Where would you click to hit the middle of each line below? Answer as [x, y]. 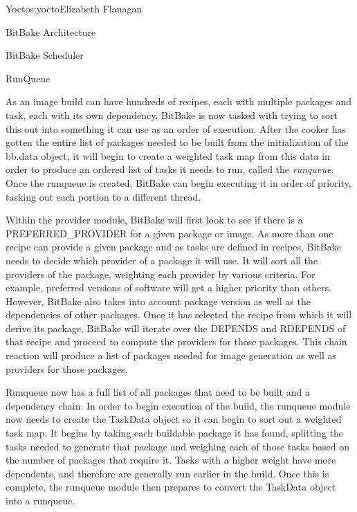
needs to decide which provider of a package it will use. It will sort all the [162, 260]
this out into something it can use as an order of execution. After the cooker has [176, 128]
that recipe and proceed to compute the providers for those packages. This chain [176, 341]
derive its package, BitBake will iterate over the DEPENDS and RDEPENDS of [176, 328]
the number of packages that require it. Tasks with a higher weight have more [171, 460]
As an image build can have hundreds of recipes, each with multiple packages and [179, 101]
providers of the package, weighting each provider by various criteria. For [161, 274]
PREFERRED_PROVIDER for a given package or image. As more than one [170, 233]
